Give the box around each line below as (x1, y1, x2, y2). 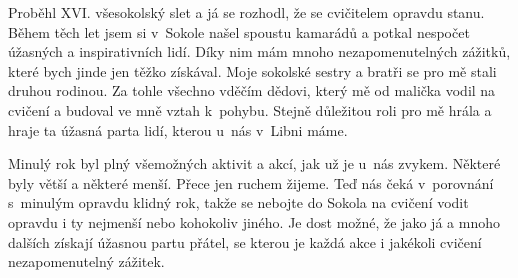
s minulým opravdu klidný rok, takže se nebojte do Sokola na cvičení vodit (8, 192, 469, 213)
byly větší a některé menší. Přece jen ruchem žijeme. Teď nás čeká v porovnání (8, 172, 494, 193)
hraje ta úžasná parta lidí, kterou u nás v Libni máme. (8, 119, 348, 140)
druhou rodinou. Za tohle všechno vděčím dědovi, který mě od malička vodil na (8, 80, 496, 101)
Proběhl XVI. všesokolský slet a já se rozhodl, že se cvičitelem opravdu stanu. (8, 2, 485, 22)
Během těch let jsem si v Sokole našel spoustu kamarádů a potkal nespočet (8, 21, 470, 42)
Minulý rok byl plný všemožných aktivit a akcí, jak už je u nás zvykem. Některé (8, 153, 501, 174)
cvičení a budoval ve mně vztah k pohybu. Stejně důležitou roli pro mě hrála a (8, 99, 492, 120)
